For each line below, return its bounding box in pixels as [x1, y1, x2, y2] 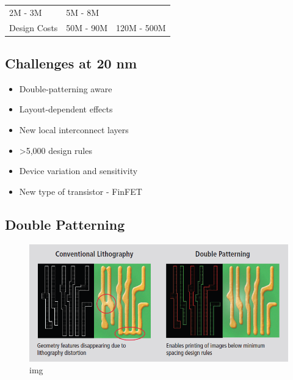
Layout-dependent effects [19, 103, 113, 115]
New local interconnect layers [19, 123, 129, 136]
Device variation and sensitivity [19, 164, 138, 177]
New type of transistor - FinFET [19, 185, 142, 197]
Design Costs [9, 21, 58, 34]
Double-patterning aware [19, 82, 112, 95]
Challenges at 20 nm [5, 54, 137, 73]
